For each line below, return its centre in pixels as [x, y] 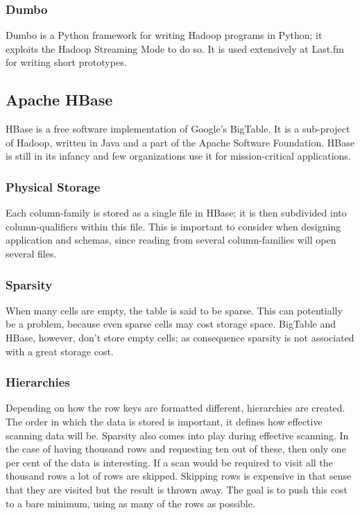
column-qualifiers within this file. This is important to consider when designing [173, 226]
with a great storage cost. [60, 351]
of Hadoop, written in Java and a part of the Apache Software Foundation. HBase [180, 142]
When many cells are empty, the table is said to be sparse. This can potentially [174, 310]
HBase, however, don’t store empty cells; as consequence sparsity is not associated [180, 337]
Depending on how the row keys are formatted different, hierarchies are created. [175, 408]
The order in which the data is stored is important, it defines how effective [164, 421]
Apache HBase [59, 100]
